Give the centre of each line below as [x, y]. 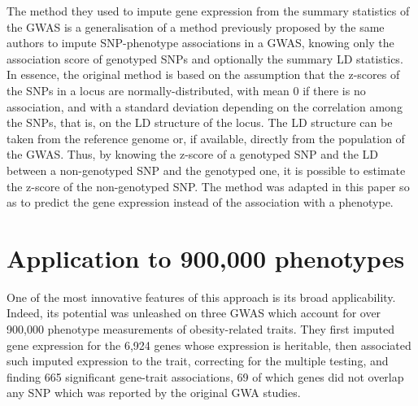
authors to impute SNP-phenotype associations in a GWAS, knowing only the [200, 43]
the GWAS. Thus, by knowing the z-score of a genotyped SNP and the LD [193, 154]
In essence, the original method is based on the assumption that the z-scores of [203, 74]
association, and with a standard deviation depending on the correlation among [205, 106]
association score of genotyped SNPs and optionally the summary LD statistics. [205, 58]
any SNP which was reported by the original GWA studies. [154, 393]
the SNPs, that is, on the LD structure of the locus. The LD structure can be [200, 122]
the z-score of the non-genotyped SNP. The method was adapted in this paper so [208, 186]
